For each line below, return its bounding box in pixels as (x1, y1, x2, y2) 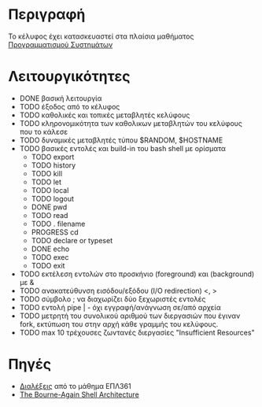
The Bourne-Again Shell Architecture (19, 390, 139, 399)
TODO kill (31, 168, 63, 178)
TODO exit (31, 261, 65, 270)
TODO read (31, 210, 68, 220)
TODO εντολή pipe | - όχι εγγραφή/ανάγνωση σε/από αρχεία (19, 302, 222, 312)
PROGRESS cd (31, 227, 79, 237)
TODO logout (31, 194, 75, 203)
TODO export (31, 152, 75, 161)
